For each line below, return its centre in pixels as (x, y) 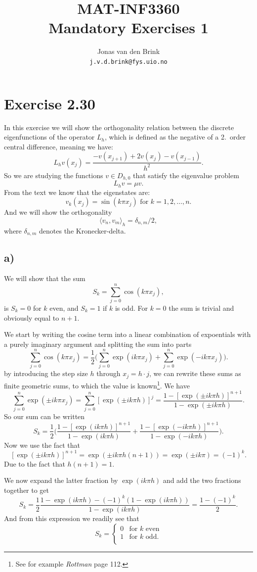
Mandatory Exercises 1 (128, 27)
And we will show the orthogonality (58, 212)
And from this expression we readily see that (72, 518)
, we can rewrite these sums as (195, 373)
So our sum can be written (44, 416)
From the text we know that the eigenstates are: (77, 192)
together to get (27, 490)
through (108, 373)
